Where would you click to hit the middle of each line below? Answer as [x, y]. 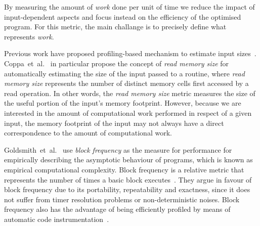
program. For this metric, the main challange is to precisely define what [115, 27]
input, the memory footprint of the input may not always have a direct [114, 123]
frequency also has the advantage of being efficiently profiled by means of [117, 209]
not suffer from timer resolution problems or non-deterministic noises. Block [122, 199]
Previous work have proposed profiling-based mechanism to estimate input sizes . [130, 53]
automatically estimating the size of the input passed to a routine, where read [124, 73]
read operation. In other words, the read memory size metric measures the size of [130, 93]
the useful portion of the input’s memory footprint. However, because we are [123, 103]
